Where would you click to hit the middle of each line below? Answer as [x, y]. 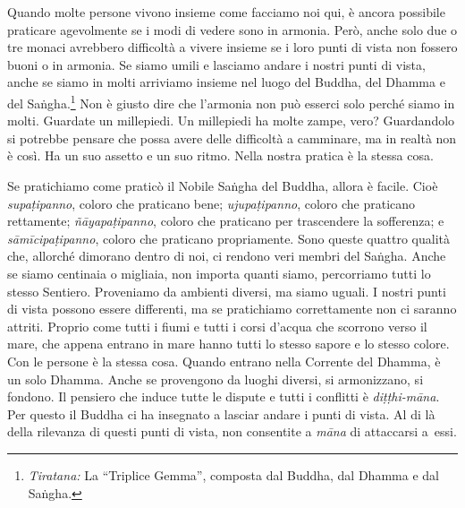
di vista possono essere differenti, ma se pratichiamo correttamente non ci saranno [232, 309]
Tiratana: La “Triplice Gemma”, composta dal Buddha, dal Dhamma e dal [233, 474]
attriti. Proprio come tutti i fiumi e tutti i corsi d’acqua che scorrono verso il [217, 326]
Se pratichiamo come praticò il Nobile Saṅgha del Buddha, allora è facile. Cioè [223, 185]
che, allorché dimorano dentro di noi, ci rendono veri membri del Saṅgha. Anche [227, 256]
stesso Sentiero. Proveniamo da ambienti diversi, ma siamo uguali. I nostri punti [227, 291]
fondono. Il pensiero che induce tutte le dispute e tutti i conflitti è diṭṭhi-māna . [224, 396]
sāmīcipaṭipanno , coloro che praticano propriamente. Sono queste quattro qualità [228, 238]
